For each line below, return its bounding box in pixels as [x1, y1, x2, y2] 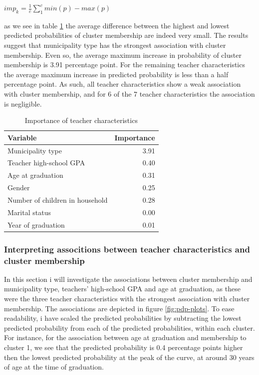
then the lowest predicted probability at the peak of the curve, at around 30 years [4, 352, 255, 362]
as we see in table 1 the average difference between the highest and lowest [4, 20, 230, 30]
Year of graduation [7, 219, 65, 230]
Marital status [7, 207, 51, 217]
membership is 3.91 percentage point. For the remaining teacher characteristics [4, 59, 245, 70]
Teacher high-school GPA [7, 157, 85, 168]
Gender [7, 182, 30, 193]
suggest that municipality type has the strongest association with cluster [4, 39, 226, 50]
